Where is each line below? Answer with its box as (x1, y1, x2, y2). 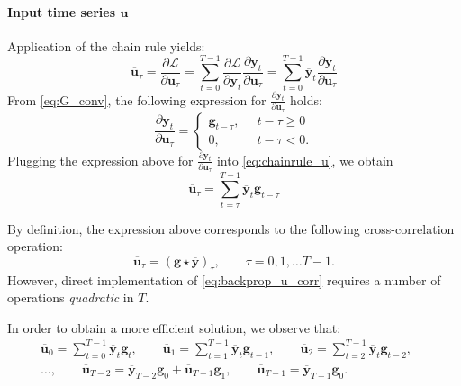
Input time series (7, 2, 116, 21)
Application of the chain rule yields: (7, 36, 205, 55)
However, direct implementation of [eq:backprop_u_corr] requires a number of (7, 270, 441, 289)
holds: (290, 90, 322, 109)
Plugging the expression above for (7, 150, 194, 169)
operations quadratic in (7, 288, 134, 307)
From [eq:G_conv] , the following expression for (7, 90, 267, 109)
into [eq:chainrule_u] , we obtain (216, 150, 393, 169)
